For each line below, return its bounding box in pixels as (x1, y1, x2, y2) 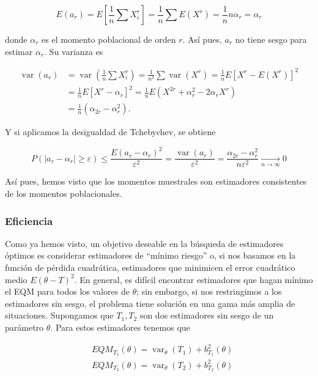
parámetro (5, 321, 44, 333)
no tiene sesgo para (235, 33, 307, 45)
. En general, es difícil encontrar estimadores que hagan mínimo (74, 273, 313, 286)
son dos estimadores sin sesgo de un (139, 309, 274, 322)
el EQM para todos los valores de (5, 285, 130, 298)
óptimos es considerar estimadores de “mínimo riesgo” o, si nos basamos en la (5, 249, 296, 262)
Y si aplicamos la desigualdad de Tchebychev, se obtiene (5, 125, 216, 138)
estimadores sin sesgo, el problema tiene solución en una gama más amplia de (5, 297, 295, 309)
